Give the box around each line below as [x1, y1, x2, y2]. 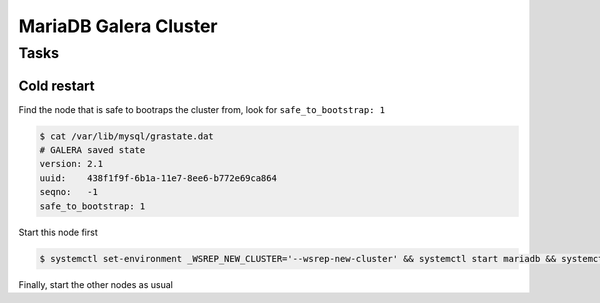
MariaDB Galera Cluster [18, 15, 219, 37]
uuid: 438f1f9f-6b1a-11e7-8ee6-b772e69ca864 [39, 172, 277, 184]
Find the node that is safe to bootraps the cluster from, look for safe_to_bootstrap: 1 [18, 103, 385, 115]
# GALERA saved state [39, 145, 146, 156]
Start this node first [18, 226, 99, 238]
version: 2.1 [39, 158, 104, 170]
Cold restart [18, 77, 95, 94]
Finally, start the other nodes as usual [18, 278, 174, 290]
